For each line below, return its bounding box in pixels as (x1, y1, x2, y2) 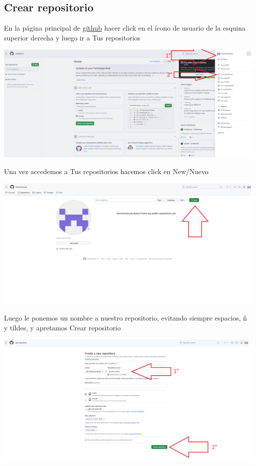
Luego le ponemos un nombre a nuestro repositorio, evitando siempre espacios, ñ (4, 313, 247, 323)
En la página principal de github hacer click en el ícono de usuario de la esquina (4, 23, 246, 33)
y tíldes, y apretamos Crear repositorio (4, 322, 121, 332)
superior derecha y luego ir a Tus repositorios (4, 32, 141, 42)
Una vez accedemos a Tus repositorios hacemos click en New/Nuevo (4, 166, 209, 176)
